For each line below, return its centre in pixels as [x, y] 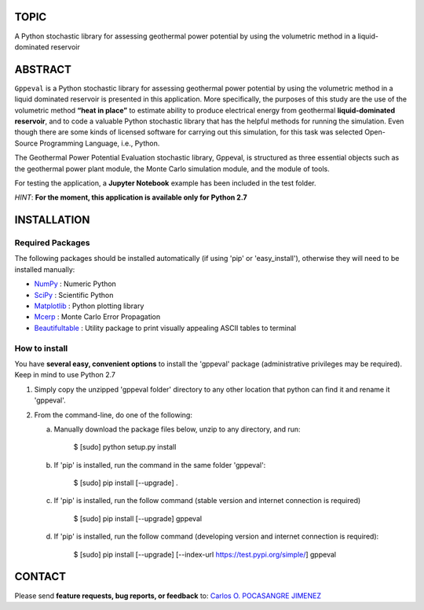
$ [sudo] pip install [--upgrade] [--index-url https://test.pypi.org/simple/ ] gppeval [205, 554]
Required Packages [52, 243]
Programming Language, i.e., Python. [100, 143]
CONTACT [40, 577]
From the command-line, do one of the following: [113, 415]
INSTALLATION [52, 220]
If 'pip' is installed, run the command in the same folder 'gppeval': [160, 465]
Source [26, 143]
